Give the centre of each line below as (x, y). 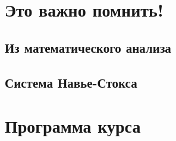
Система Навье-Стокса (71, 82)
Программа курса (73, 126)
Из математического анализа (88, 47)
